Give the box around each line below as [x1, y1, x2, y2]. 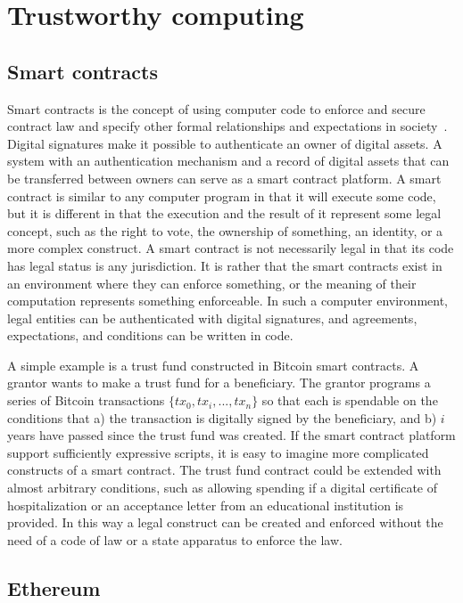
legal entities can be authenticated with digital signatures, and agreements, [7, 308, 418, 327]
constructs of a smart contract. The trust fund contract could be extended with [7, 460, 442, 479]
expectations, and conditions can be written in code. [7, 326, 294, 345]
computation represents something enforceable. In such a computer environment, [7, 291, 448, 310]
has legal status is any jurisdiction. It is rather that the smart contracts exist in [7, 256, 442, 274]
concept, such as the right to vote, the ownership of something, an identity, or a [7, 221, 443, 240]
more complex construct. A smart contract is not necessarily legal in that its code [7, 239, 454, 257]
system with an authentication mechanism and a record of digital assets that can [7, 151, 450, 170]
